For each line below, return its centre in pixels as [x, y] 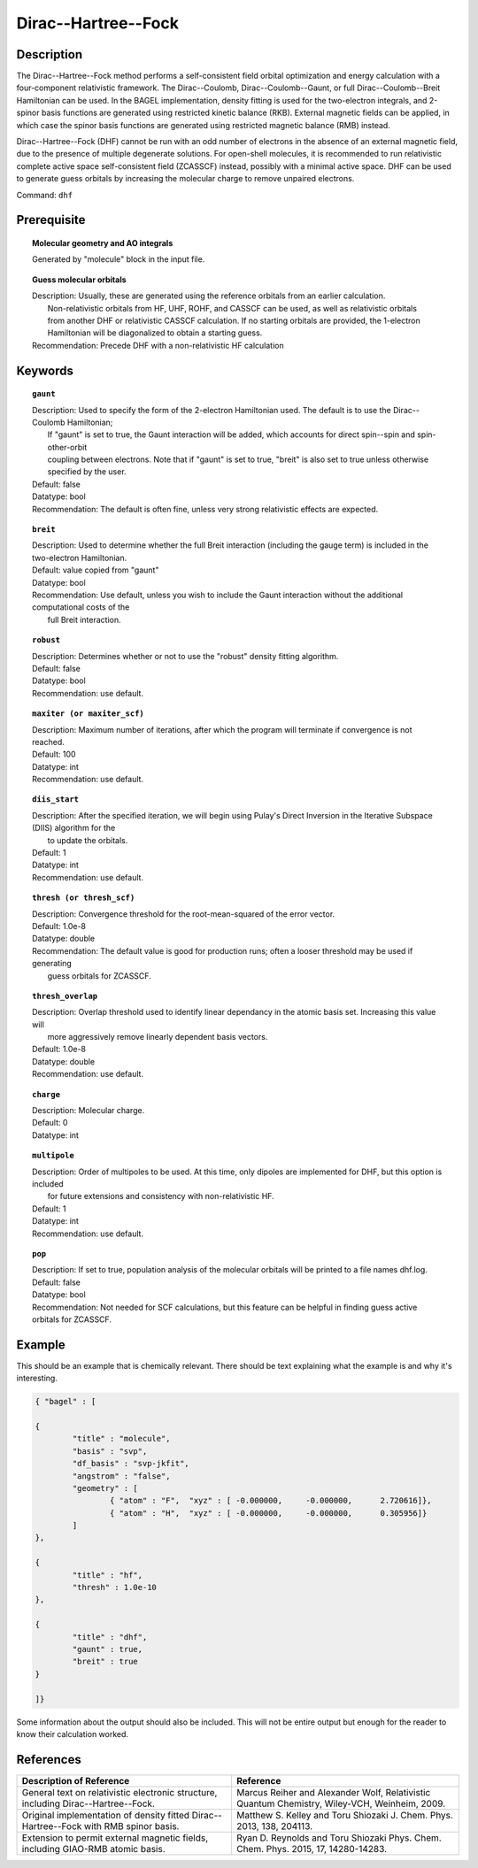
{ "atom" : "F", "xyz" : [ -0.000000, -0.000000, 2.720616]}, [271, 1501]
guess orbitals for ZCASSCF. [100, 976]
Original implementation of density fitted [106, 1815]
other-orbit [67, 447]
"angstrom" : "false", [122, 1476]
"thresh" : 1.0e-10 [114, 1587]
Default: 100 [54, 754]
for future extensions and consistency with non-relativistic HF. [161, 1196]
